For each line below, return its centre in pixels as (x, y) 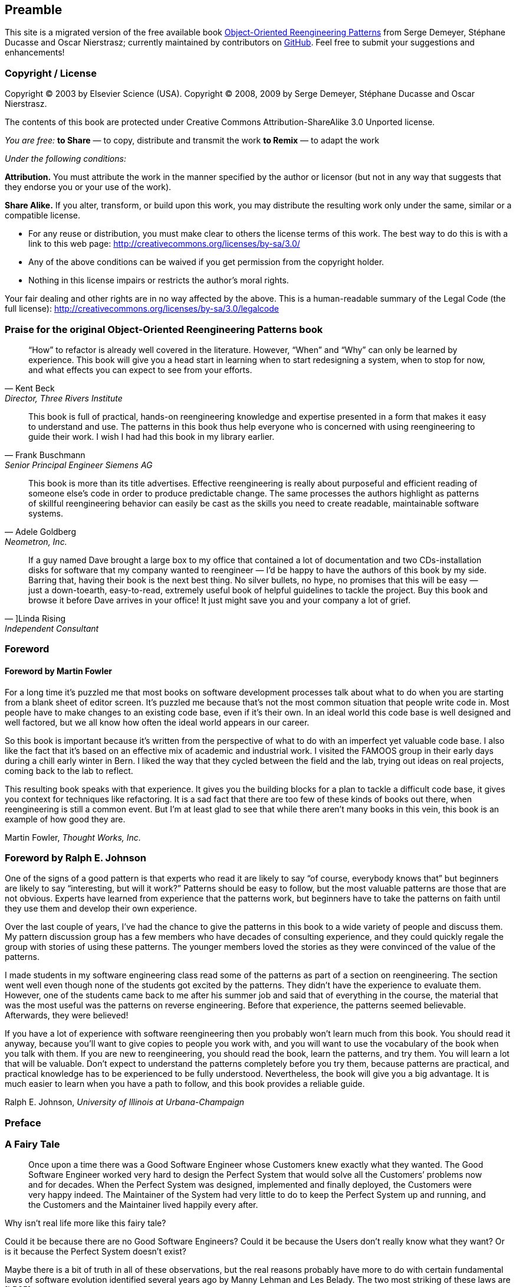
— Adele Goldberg (40, 531)
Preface (23, 1123)
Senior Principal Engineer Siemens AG (79, 465)
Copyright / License (51, 73)
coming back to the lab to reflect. (69, 770)
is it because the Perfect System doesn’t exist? (96, 1252)
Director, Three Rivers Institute (64, 398)
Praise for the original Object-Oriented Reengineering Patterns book (164, 329)
